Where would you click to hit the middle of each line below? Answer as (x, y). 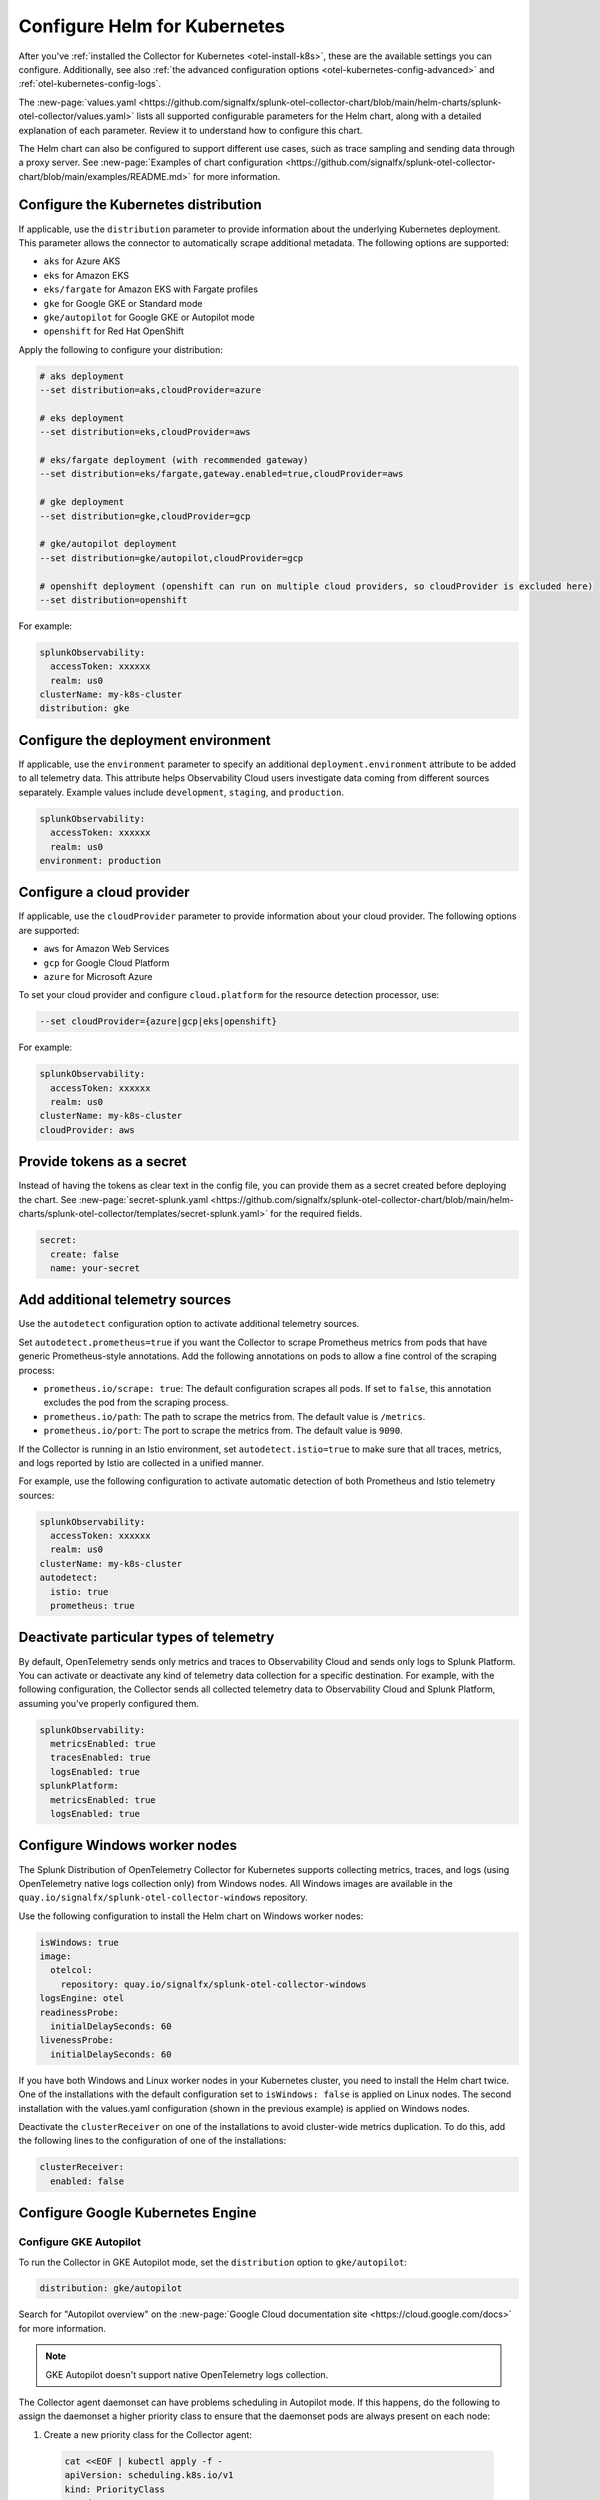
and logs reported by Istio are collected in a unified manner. (141, 1462)
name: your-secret (95, 1268)
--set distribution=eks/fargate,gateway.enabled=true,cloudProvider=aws (221, 474)
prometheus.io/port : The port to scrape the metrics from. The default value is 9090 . (223, 1431)
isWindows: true (79, 1942)
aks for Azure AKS (82, 261)
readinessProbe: (79, 2012)
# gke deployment (82, 502)
